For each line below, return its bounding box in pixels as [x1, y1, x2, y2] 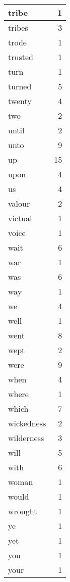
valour [8, 198, 30, 209]
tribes [8, 22, 28, 33]
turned [8, 80, 32, 92]
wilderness [8, 432, 44, 444]
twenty [8, 95, 32, 107]
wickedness [8, 417, 46, 429]
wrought [8, 505, 37, 517]
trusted [8, 51, 33, 63]
